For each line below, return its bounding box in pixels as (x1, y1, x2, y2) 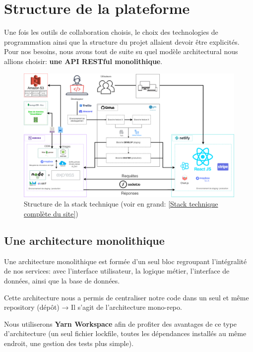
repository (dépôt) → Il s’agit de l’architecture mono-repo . (4, 302, 182, 312)
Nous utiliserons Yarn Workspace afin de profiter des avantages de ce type (4, 318, 237, 329)
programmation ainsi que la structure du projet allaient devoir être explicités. (4, 36, 240, 47)
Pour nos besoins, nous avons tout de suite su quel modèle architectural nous (4, 46, 238, 57)
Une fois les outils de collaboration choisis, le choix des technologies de (4, 27, 218, 37)
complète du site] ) (24, 208, 78, 218)
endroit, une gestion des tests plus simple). (4, 338, 134, 348)
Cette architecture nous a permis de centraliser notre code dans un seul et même (4, 292, 249, 302)
